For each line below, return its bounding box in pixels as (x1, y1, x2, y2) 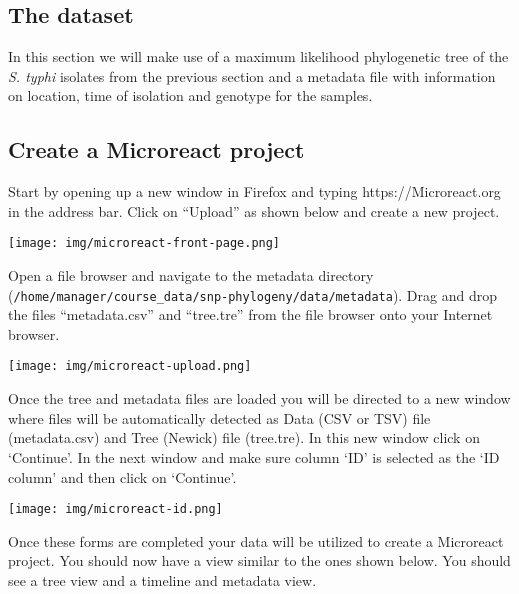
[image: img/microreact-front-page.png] (8, 236, 281, 251)
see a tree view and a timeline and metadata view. (8, 569, 317, 590)
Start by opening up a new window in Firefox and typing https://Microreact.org (8, 181, 501, 202)
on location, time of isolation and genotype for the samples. (8, 85, 373, 106)
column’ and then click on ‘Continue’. (8, 466, 237, 487)
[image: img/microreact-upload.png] (8, 359, 252, 374)
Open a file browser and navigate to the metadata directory (8, 265, 374, 286)
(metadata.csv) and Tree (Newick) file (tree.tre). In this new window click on (8, 427, 480, 448)
